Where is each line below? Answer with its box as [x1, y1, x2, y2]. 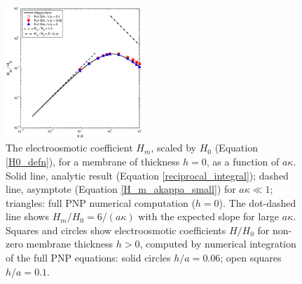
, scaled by [151, 140, 196, 155]
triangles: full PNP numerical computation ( [6, 195, 195, 210]
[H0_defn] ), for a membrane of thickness [6, 154, 180, 168]
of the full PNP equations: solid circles [6, 250, 171, 265]
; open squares [220, 250, 282, 265]
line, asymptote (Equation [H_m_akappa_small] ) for [6, 182, 236, 196]
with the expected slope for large [138, 209, 280, 224]
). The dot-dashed [219, 195, 296, 210]
